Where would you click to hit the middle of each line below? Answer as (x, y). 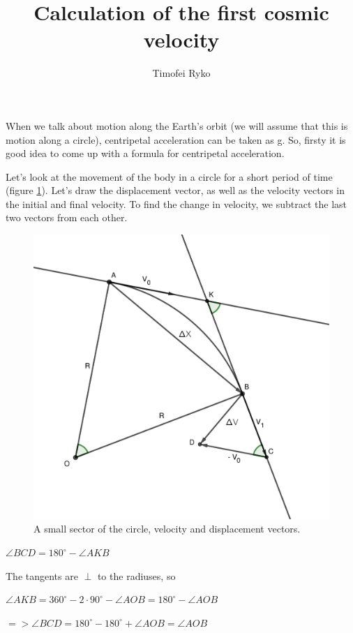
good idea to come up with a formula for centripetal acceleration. (145, 153)
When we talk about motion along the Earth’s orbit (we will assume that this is (177, 125)
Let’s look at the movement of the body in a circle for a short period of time (169, 176)
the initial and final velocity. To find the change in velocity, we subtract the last (176, 203)
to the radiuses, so (136, 575)
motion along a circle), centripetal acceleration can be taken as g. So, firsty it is (176, 139)
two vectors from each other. (67, 217)
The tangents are (42, 575)
